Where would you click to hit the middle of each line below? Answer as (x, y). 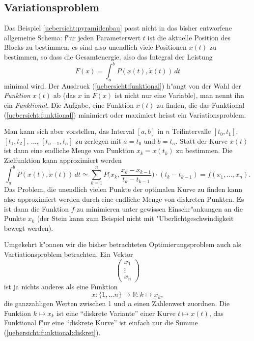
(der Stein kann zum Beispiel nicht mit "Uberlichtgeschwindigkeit (135, 218)
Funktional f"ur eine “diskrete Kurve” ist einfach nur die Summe (101, 323)
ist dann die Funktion (37, 208)
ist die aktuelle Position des (189, 37)
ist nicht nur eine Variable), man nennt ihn (179, 95)
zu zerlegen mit (98, 140)
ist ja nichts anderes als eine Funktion (61, 286)
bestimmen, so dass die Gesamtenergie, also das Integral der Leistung (108, 56)
